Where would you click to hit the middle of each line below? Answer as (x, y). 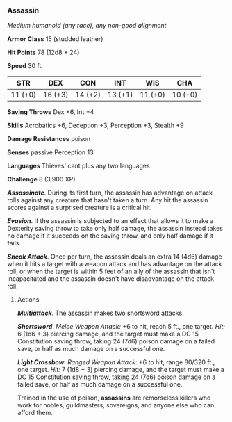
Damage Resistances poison (49, 139)
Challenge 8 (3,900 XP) (41, 179)
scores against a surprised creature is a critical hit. (80, 208)
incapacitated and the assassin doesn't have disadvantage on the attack (111, 279)
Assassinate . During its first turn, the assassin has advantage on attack (110, 193)
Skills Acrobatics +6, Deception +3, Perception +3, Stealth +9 (96, 125)
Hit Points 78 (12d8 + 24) (43, 52)
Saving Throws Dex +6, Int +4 (51, 112)
